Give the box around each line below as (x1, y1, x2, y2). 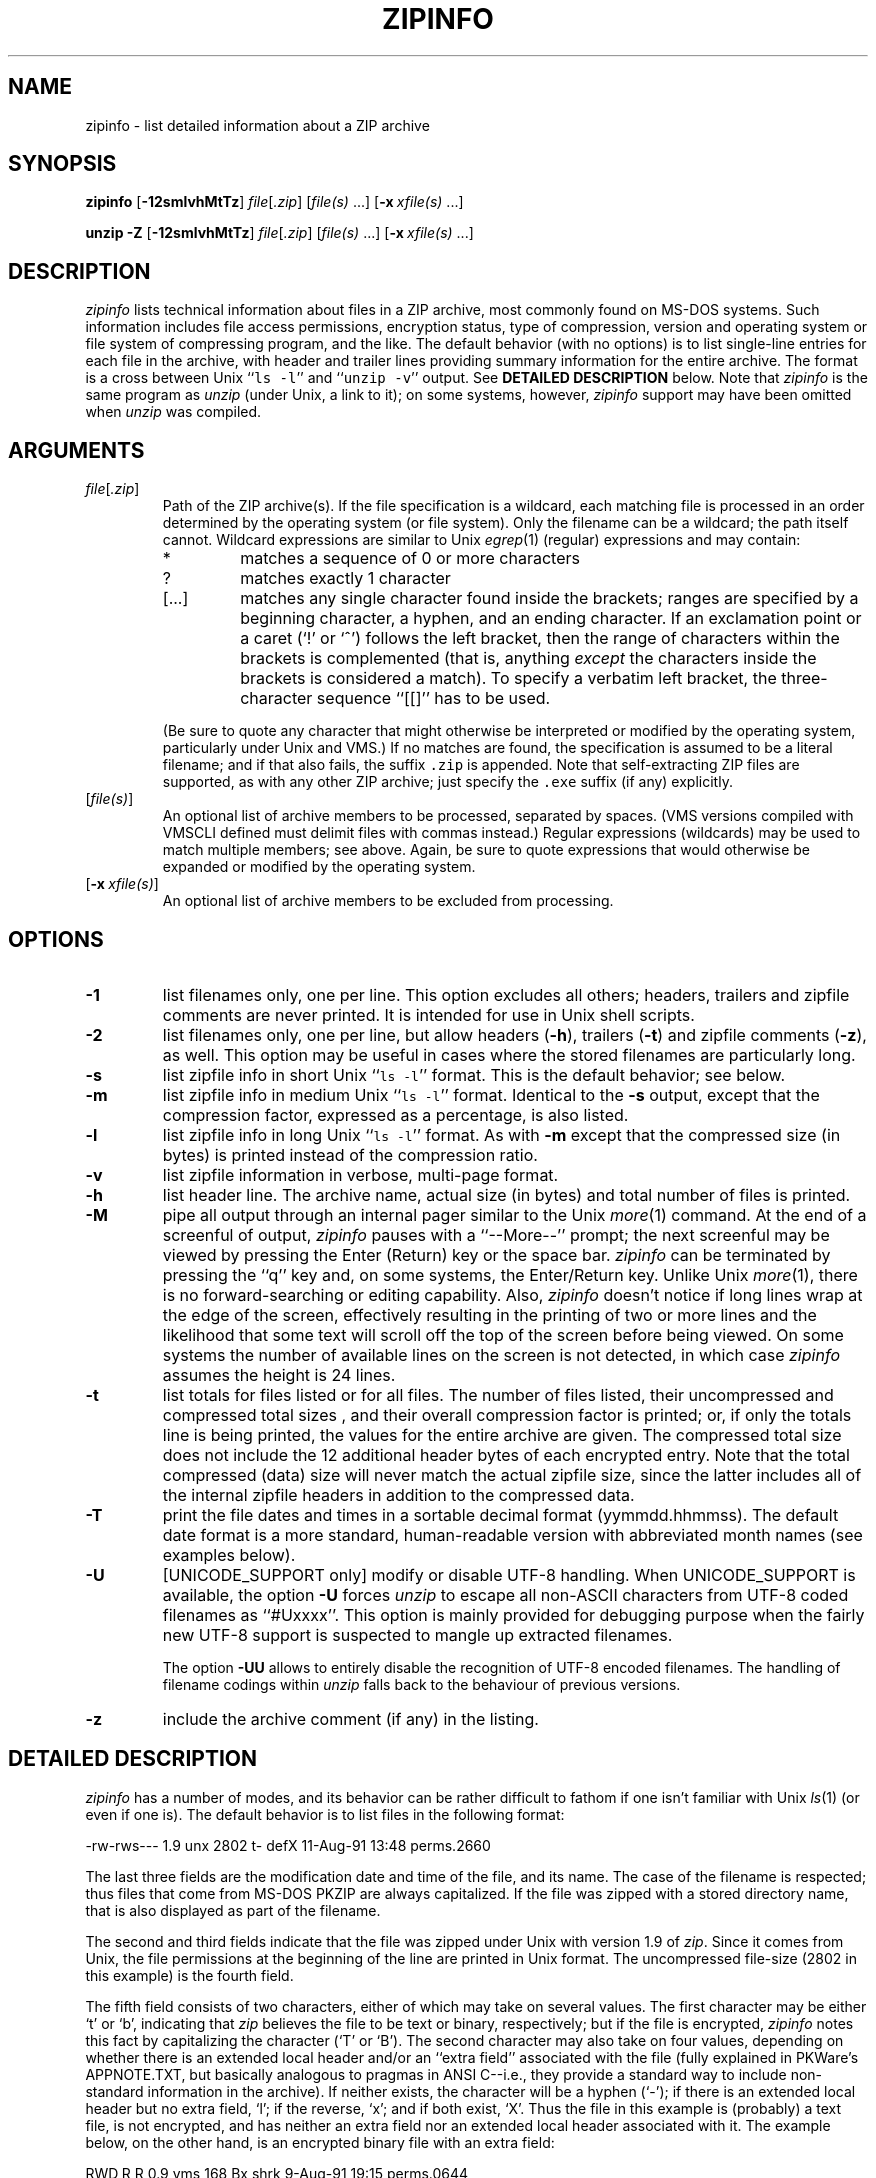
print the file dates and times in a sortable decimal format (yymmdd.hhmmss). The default (162, 1504, 839, 1525)
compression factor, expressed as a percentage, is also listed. (162, 1104, 629, 1125)
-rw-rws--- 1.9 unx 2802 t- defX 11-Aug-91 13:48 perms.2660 (85, 1836, 491, 1854)
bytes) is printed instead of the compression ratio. (162, 1144, 538, 1165)
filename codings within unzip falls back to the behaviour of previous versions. (162, 1675, 681, 1693)
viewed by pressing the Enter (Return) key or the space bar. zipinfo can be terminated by (162, 1244, 831, 1265)
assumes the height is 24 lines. (162, 1364, 396, 1385)
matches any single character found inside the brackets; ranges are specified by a (240, 588, 859, 609)
